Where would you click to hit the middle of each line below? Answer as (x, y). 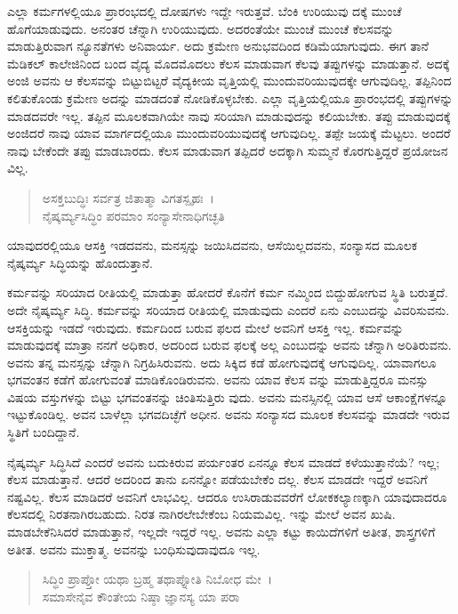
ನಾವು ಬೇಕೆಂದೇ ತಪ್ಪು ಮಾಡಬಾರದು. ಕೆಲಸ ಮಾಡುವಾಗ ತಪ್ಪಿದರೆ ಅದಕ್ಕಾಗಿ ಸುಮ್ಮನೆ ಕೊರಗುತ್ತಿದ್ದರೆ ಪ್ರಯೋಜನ (228, 150)
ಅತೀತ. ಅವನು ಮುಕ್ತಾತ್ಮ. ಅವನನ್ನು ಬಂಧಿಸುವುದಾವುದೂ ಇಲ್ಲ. (134, 549)
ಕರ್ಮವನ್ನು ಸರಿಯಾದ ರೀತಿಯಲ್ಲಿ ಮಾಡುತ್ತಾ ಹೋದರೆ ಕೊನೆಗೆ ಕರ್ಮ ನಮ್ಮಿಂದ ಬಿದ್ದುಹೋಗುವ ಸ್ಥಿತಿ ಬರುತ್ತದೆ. (228, 292)
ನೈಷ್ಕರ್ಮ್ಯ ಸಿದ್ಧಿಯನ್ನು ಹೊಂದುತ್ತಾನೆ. (80, 262)
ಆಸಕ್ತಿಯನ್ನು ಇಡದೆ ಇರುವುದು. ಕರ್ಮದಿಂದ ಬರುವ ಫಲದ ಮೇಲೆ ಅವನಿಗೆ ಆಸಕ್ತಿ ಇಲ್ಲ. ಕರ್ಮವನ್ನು (205, 327)
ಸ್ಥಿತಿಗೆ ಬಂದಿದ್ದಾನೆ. (44, 432)
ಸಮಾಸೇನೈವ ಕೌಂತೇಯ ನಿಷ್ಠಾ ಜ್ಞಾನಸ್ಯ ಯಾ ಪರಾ (141, 596)
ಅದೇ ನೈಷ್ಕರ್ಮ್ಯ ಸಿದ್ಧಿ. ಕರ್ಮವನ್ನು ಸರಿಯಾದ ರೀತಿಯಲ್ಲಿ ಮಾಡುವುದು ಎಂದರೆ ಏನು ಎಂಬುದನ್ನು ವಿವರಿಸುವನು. (229, 309)
